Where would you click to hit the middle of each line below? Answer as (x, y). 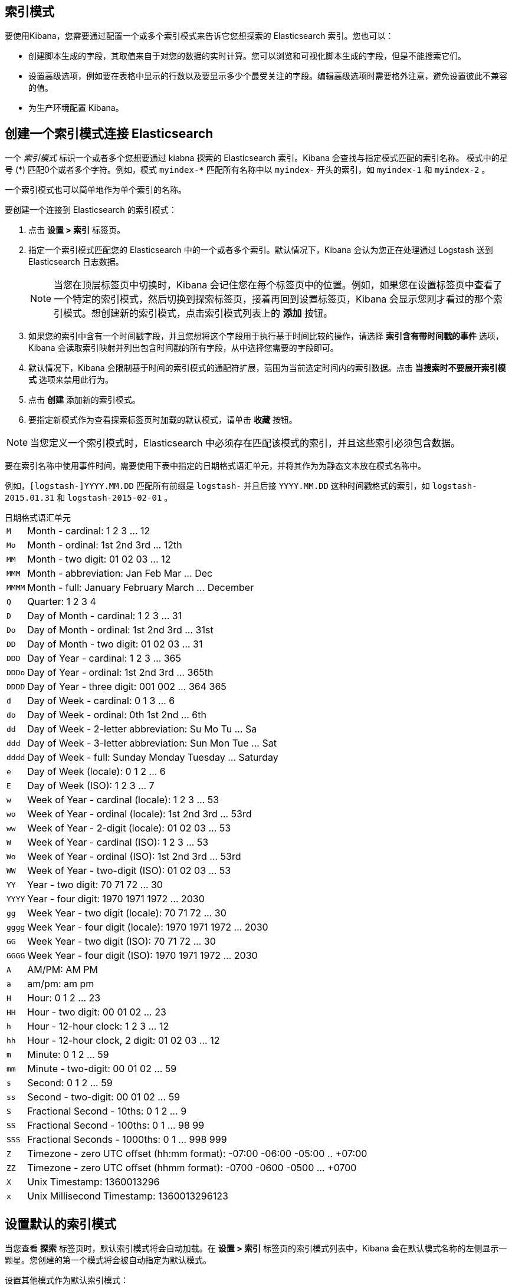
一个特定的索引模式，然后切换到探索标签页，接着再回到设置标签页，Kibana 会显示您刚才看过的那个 (273, 299)
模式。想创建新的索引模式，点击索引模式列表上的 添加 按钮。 (198, 313)
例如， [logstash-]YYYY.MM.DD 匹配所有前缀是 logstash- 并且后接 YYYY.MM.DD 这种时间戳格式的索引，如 (217, 486)
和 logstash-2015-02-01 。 (115, 498)
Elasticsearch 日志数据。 (76, 262)
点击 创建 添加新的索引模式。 (84, 400)
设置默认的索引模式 (60, 1224)
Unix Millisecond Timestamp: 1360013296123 (128, 1196)
